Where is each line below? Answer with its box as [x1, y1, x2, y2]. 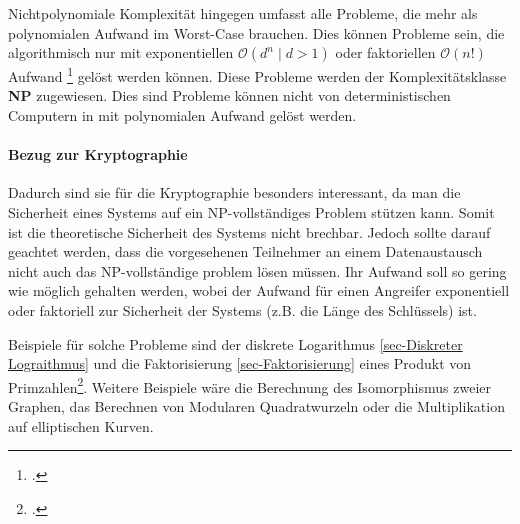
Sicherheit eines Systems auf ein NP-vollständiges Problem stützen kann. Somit [8, 202, 495, 223]
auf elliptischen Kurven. [8, 415, 154, 436]
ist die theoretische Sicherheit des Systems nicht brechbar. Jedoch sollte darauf [8, 221, 491, 242]
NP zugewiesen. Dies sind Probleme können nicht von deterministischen [8, 85, 451, 106]
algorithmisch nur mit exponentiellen [8, 42, 234, 63]
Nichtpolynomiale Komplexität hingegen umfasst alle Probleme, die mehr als [8, 3, 478, 23]
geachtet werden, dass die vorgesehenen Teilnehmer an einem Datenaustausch [8, 241, 483, 262]
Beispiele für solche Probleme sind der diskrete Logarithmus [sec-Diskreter [8, 333, 463, 354]
